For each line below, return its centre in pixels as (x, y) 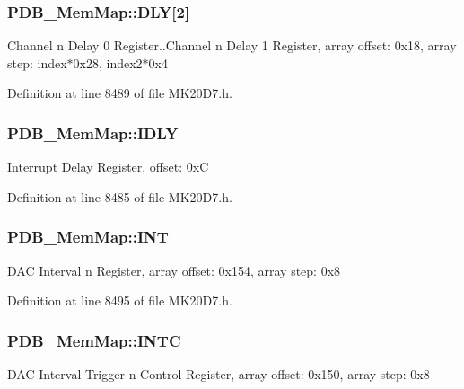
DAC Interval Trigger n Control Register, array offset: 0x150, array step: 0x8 (219, 374)
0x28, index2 (108, 62)
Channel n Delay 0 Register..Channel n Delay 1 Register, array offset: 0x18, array (232, 45)
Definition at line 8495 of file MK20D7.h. (120, 301)
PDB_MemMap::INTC (94, 340)
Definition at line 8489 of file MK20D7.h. (120, 93)
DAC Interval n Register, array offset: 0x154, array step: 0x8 (174, 270)
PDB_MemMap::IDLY (93, 133)
